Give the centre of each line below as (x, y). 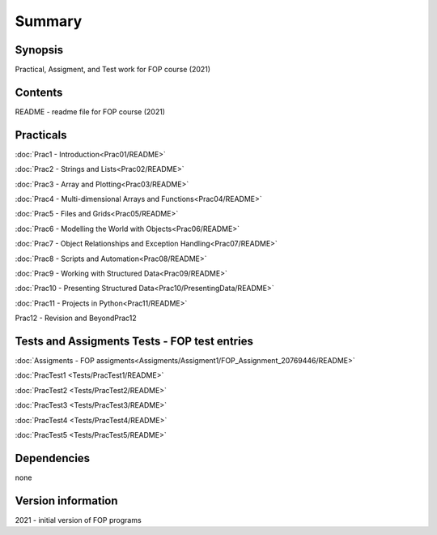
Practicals (41, 135)
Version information (66, 501)
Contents (39, 92)
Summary (49, 21)
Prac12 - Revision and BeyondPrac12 (76, 318)
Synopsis (39, 50)
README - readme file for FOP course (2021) (90, 111)
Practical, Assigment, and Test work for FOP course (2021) (112, 70)
